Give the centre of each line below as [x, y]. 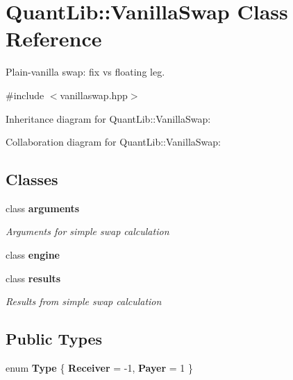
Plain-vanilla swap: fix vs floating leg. [85, 72]
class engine [33, 255]
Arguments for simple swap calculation [87, 231]
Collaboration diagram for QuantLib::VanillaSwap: [113, 142]
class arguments [43, 208]
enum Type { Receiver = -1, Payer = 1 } [99, 368]
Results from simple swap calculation [84, 301]
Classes [32, 179]
